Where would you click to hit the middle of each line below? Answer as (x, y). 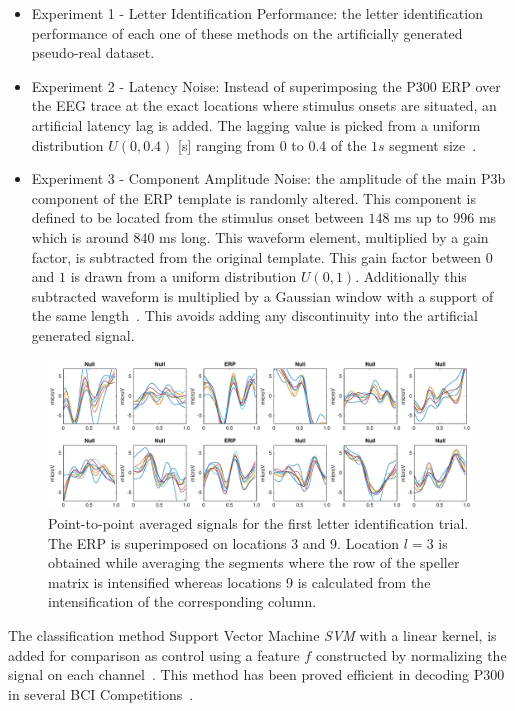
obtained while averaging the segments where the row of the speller (254, 562)
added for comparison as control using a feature (154, 654)
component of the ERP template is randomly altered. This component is (254, 197)
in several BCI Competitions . (101, 693)
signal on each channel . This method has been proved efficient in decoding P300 (256, 674)
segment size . (433, 144)
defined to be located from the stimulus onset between (197, 217)
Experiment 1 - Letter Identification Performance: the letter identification (257, 13)
